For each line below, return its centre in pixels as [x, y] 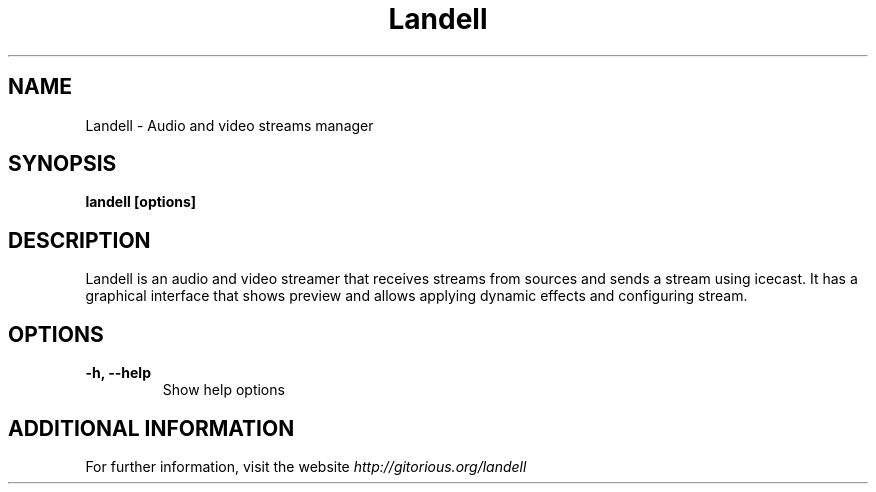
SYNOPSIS [62, 164]
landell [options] [141, 202]
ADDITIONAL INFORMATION [151, 428]
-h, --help [118, 373]
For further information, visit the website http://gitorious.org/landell [306, 466]
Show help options [223, 390]
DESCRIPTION [79, 240]
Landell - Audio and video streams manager [229, 125]
